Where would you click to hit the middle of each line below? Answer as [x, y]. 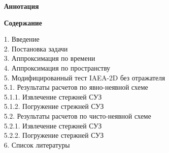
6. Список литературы [37, 144]
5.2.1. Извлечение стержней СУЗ [53, 125]
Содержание [23, 22]
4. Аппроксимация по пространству [57, 67]
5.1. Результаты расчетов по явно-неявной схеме [76, 87]
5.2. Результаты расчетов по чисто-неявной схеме [78, 115]
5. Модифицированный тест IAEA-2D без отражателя [84, 77]
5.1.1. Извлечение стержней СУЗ [53, 96]
